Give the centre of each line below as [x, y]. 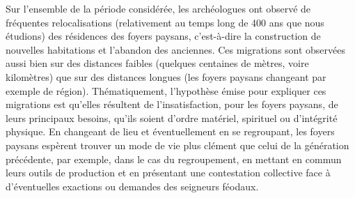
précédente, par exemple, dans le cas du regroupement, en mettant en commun [174, 159]
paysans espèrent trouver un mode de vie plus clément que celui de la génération [177, 145]
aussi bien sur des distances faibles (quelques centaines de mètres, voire [157, 63]
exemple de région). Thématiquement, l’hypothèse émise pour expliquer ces [166, 90]
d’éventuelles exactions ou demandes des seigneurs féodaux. [132, 186]
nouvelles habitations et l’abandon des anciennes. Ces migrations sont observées [176, 49]
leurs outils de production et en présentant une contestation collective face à [168, 173]
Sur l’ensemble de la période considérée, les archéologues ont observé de [158, 8]
